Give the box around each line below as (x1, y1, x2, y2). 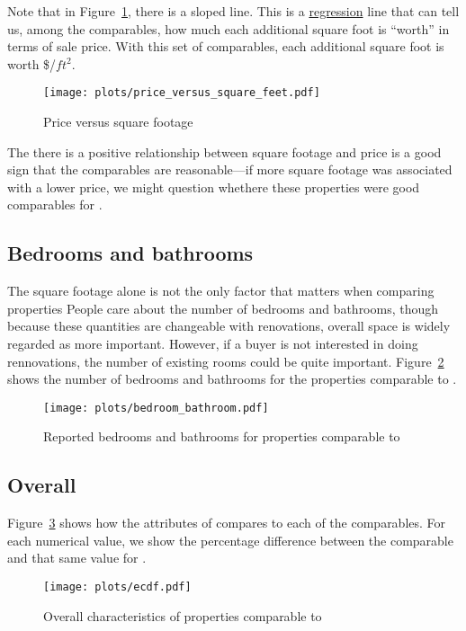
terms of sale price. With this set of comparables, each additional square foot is (7, 37, 444, 56)
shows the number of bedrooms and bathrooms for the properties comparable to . (7, 369, 457, 388)
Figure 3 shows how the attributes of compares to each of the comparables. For (7, 513, 446, 532)
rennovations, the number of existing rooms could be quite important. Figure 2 (7, 351, 444, 370)
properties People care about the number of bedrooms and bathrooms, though (7, 298, 439, 317)
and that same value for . (7, 548, 147, 567)
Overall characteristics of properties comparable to (43, 606, 322, 625)
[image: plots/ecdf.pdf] (43, 581, 192, 593)
